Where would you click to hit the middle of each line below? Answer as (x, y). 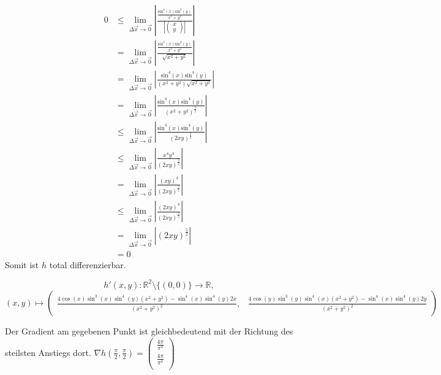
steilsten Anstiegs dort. (48, 352)
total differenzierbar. (88, 264)
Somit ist (22, 264)
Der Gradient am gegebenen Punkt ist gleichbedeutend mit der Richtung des (149, 331)
